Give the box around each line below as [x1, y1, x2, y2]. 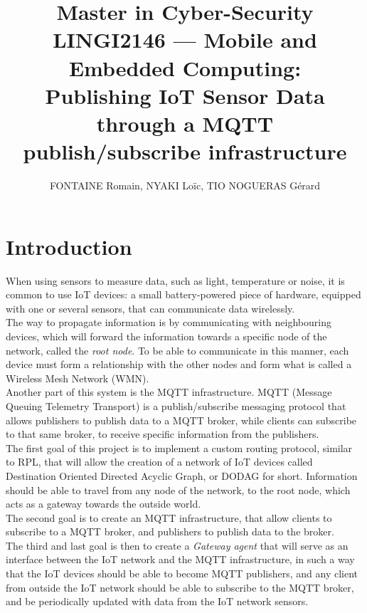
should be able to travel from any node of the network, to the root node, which [6, 482, 351, 497]
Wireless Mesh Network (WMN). [6, 370, 149, 385]
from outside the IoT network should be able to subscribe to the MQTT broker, [6, 580, 354, 594]
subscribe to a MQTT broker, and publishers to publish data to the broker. [6, 524, 334, 539]
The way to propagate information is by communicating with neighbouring [6, 315, 331, 330]
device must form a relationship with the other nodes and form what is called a [6, 357, 352, 372]
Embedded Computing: [68, 53, 302, 82]
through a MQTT [96, 108, 274, 137]
